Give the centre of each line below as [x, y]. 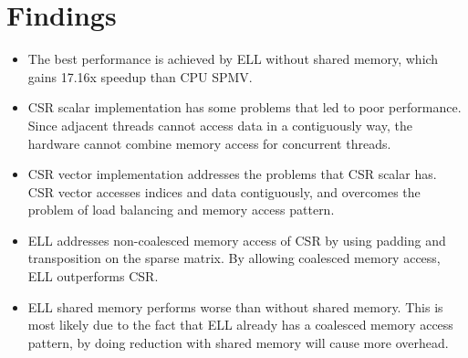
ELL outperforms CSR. [93, 276]
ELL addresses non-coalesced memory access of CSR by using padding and [237, 240]
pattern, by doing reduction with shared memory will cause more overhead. [238, 342]
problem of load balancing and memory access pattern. [181, 210]
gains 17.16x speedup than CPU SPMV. [140, 76]
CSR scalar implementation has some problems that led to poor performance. [244, 107]
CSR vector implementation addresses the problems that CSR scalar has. [232, 174]
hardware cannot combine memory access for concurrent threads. [209, 143]
